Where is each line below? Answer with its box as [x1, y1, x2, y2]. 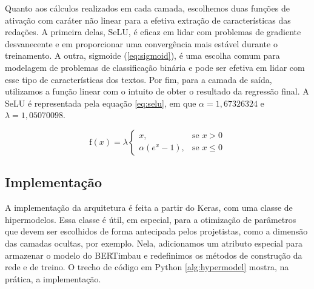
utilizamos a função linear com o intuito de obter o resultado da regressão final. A [5, 85, 309, 98]
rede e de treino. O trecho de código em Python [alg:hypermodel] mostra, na [5, 261, 289, 273]
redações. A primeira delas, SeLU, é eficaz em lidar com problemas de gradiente [5, 25, 301, 38]
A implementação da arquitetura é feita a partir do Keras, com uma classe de [5, 201, 293, 214]
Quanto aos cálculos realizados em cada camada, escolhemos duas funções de [5, 2, 290, 14]
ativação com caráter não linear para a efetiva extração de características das [5, 13, 291, 26]
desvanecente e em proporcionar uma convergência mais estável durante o [5, 37, 278, 50]
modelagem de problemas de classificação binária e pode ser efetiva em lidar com [5, 61, 305, 73]
